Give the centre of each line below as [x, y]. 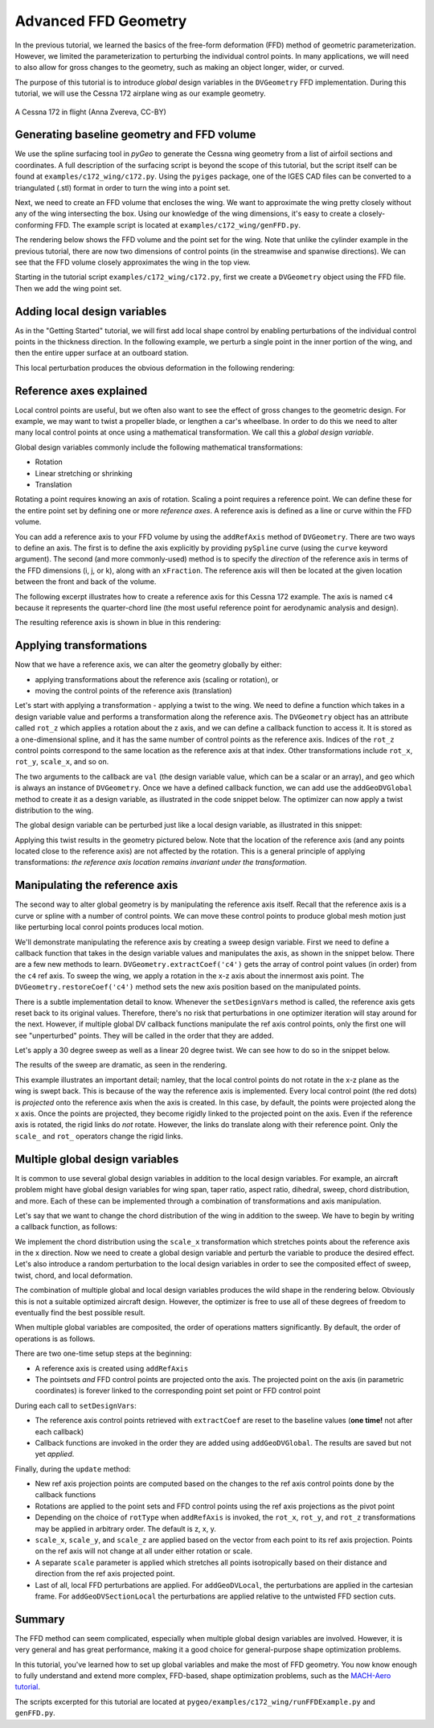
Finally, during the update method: [73, 1469]
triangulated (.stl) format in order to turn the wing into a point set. [123, 187]
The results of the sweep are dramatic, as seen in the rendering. [121, 1065]
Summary [40, 1619]
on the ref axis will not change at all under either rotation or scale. [144, 1551]
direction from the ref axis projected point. [105, 1574]
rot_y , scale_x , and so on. [62, 762]
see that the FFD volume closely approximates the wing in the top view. [133, 262]
